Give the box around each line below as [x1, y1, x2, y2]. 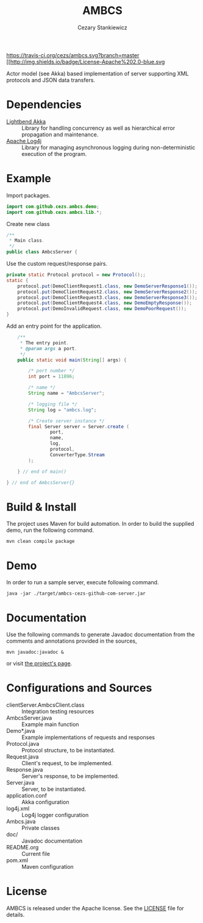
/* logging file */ [28, 401, 78, 407]
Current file [21, 851, 51, 858]
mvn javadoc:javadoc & [6, 649, 64, 656]
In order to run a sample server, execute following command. [6, 579, 159, 586]
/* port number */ [28, 368, 75, 374]
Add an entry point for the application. [6, 322, 102, 330]
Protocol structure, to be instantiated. [21, 747, 115, 754]
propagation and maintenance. [21, 130, 99, 138]
